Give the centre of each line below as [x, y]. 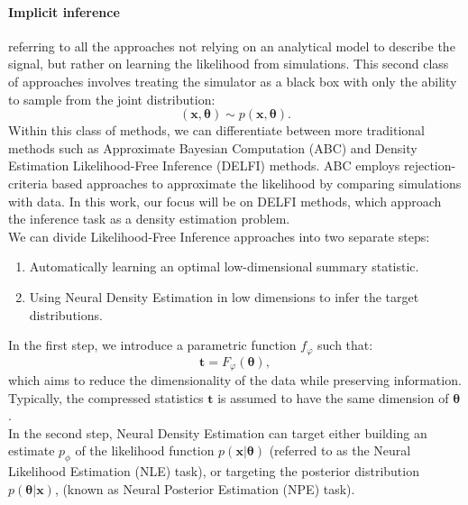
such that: [345, 345]
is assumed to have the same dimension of [333, 397]
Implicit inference [64, 11]
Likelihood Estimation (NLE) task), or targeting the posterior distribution [214, 471]
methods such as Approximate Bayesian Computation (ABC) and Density [213, 147]
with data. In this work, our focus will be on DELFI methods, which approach [225, 201]
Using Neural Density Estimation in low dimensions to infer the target [224, 296]
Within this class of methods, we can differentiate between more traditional [217, 130]
